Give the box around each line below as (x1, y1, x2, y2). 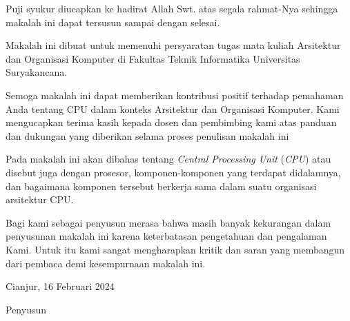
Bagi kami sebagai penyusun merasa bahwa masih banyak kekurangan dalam (6, 215, 331, 229)
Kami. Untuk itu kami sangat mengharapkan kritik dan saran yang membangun (6, 242, 345, 256)
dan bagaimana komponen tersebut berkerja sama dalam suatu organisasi (6, 178, 317, 193)
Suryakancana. (6, 65, 68, 79)
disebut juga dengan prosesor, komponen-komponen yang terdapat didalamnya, (6, 165, 341, 179)
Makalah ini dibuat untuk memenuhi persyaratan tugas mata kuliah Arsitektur (6, 38, 341, 52)
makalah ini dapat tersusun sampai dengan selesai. (6, 14, 220, 29)
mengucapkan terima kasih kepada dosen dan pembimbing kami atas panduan (6, 115, 337, 130)
